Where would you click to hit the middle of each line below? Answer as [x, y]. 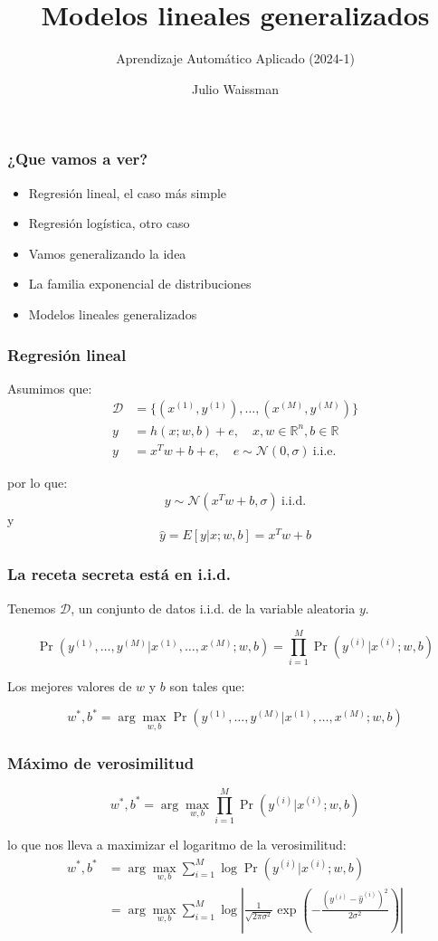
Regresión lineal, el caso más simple [128, 192]
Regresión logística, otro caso [109, 223]
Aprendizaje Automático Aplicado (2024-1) [235, 58]
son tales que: [207, 686]
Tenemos [32, 608]
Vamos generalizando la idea [107, 253]
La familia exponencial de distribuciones [140, 284]
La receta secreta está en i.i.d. [119, 574]
